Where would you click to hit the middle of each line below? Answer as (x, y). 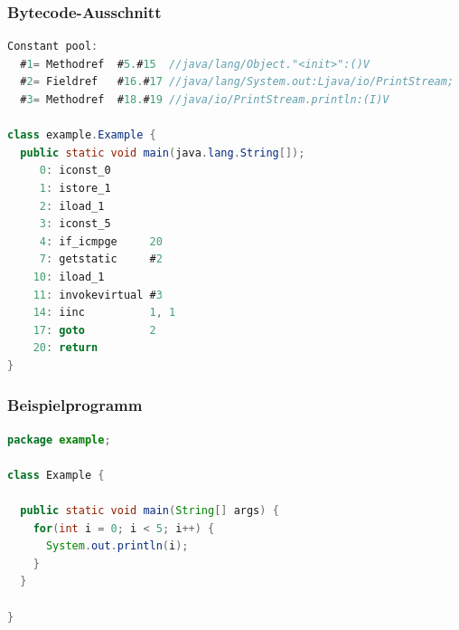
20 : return (66, 348)
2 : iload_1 (72, 206)
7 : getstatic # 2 (101, 259)
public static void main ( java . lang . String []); (163, 153)
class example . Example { (82, 135)
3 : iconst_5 (75, 224)
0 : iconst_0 (75, 171)
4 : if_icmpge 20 (101, 241)
